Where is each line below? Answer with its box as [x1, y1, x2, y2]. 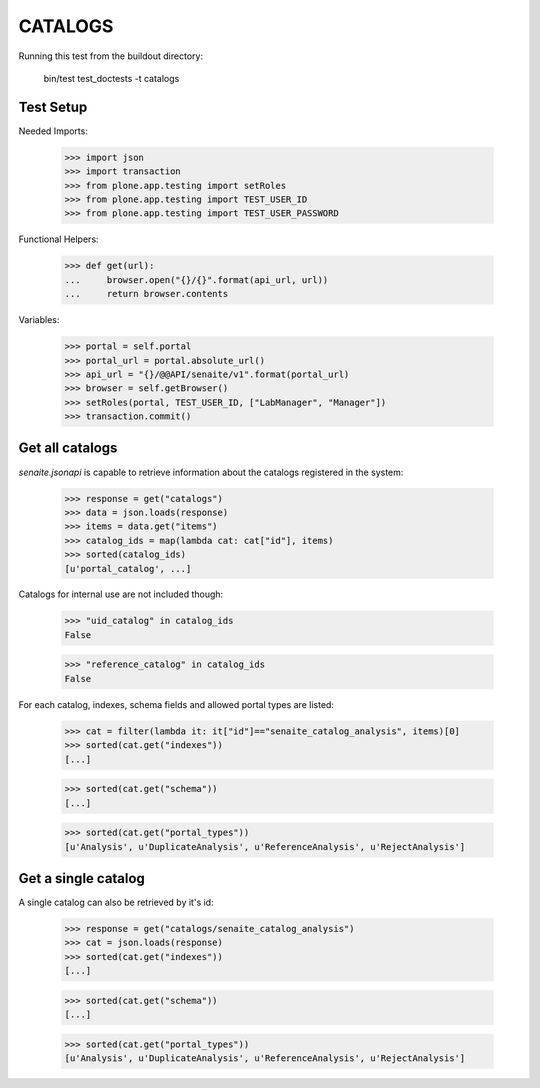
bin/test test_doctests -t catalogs [43, 72, 180, 84]
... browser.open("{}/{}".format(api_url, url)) [64, 274, 329, 285]
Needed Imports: [18, 125, 89, 137]
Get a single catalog [18, 870, 145, 887]
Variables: [18, 314, 60, 326]
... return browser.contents [64, 288, 229, 300]
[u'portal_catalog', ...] [64, 563, 192, 574]
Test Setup [18, 98, 88, 115]
